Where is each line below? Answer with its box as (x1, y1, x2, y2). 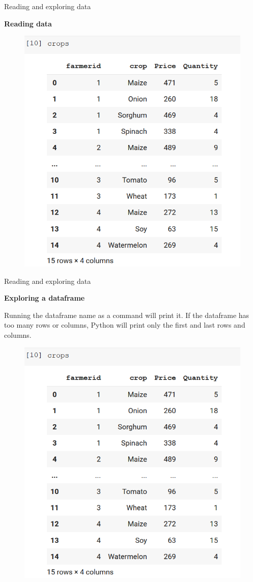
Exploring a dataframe (4, 293, 85, 303)
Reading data (4, 18, 52, 28)
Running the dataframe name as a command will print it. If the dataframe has (4, 309, 249, 320)
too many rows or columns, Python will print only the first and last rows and (4, 319, 245, 330)
